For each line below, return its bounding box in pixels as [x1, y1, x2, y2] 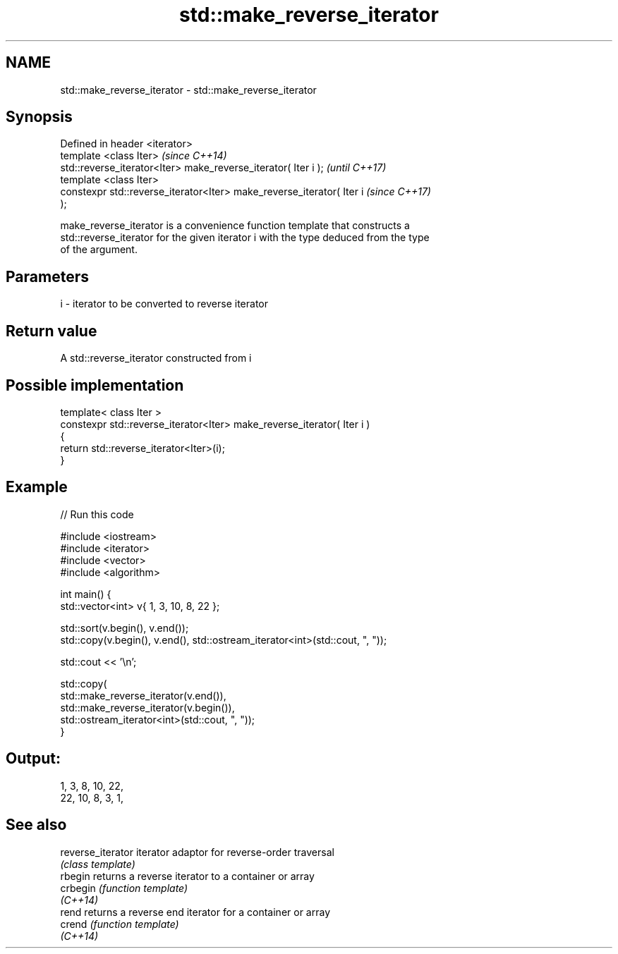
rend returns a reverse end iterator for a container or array [60, 905, 331, 918]
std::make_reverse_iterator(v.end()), [60, 689, 226, 702]
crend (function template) [60, 917, 179, 930]
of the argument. [60, 243, 138, 256]
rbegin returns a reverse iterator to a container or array [60, 869, 315, 882]
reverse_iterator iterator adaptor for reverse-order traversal [60, 845, 334, 858]
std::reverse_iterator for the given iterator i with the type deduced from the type [60, 231, 430, 244]
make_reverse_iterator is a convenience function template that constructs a [60, 219, 410, 232]
